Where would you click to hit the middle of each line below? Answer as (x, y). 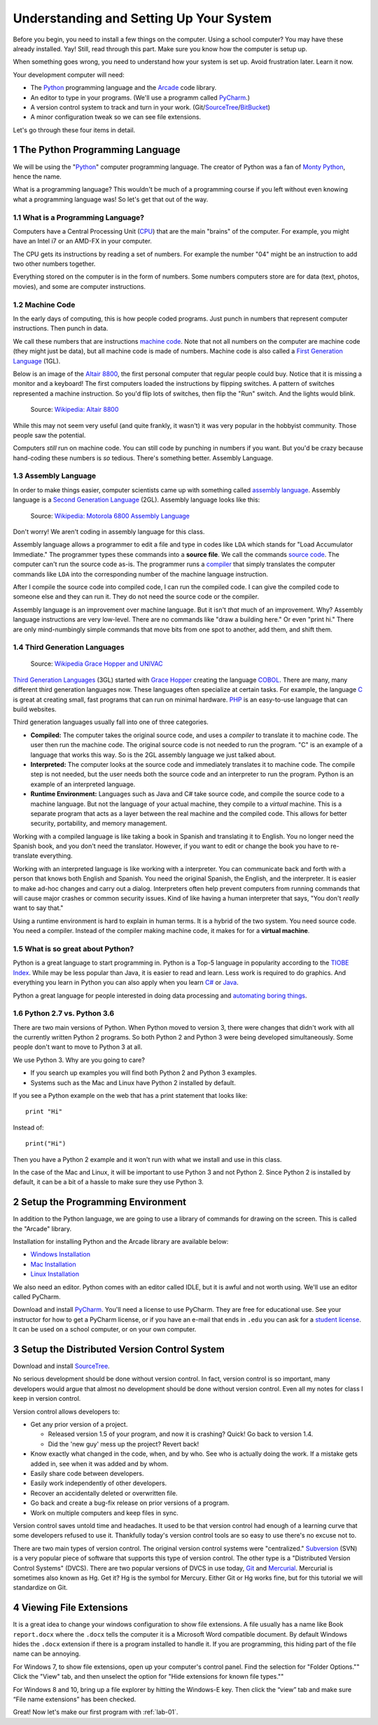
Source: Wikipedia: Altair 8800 (75, 410)
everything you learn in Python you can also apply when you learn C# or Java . (126, 983)
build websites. (35, 709)
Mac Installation (53, 1264)
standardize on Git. (40, 1588)
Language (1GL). (37, 361)
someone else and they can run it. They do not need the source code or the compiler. (136, 597)
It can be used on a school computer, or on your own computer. (105, 1329)
